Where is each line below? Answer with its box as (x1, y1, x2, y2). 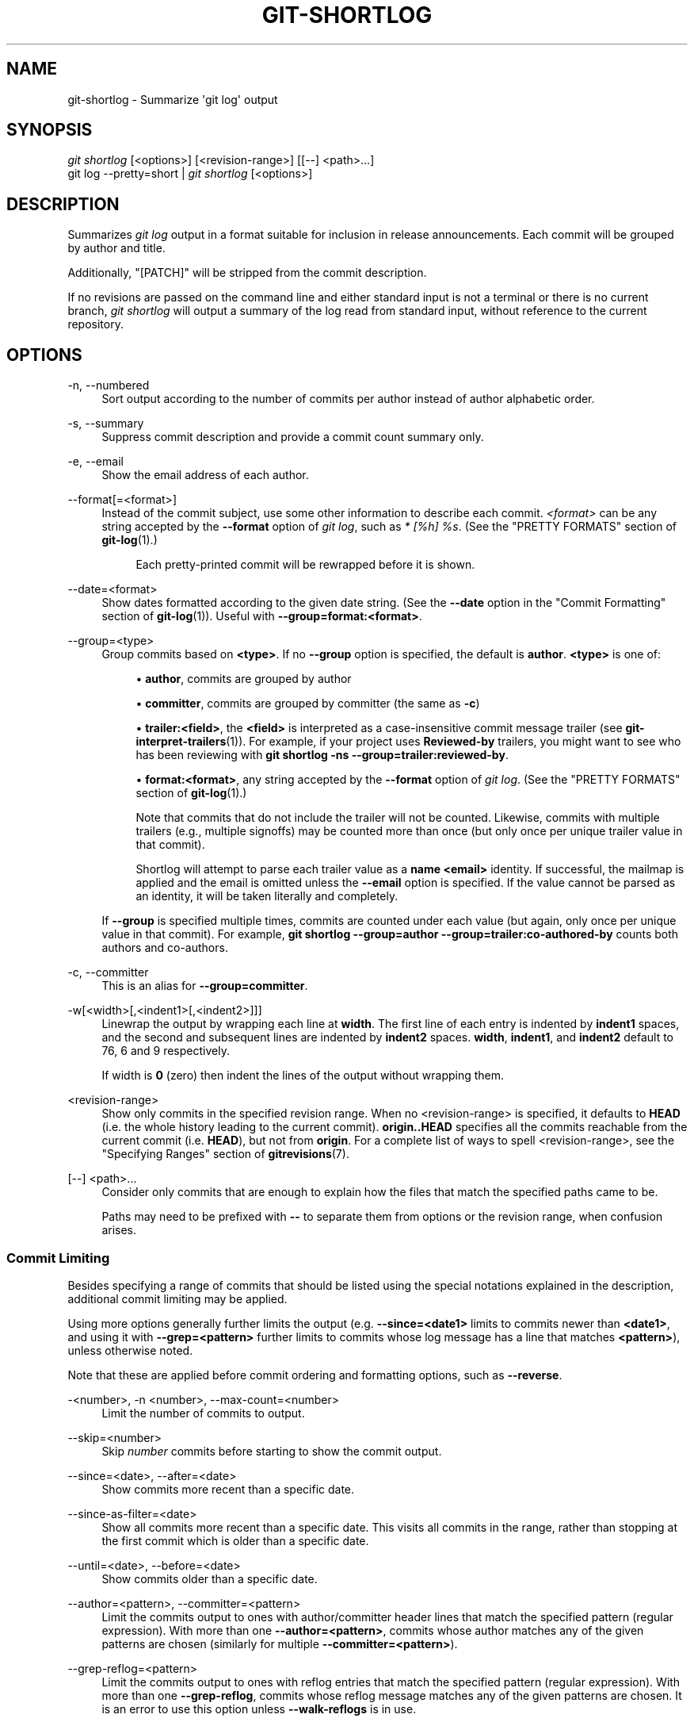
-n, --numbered (67, 378, 150, 393)
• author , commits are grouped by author (135, 672, 352, 686)
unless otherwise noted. (67, 1343, 193, 1357)
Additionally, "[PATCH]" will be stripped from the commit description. (67, 266, 427, 280)
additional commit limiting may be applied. (67, 1291, 288, 1306)
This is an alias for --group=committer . (101, 979, 308, 993)
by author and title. (67, 241, 166, 255)
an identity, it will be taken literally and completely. (135, 889, 398, 903)
